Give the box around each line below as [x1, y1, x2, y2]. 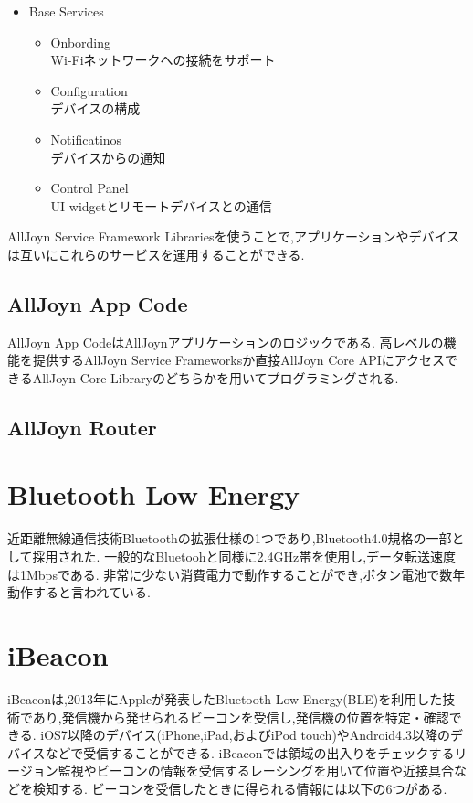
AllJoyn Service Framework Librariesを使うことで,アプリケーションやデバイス [7, 227, 460, 246]
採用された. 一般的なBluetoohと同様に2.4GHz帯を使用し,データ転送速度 [32, 547, 457, 566]
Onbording [50, 32, 111, 51]
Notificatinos [50, 129, 122, 148]
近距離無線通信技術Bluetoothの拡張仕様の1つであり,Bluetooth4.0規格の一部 [7, 529, 452, 548]
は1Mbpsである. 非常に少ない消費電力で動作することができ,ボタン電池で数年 [7, 564, 466, 584]
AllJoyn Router [7, 412, 157, 441]
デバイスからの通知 [50, 147, 166, 166]
